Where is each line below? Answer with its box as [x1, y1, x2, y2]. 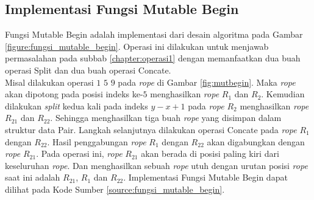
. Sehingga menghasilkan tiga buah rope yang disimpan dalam [50, 111, 282, 124]
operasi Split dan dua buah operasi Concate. [5, 63, 171, 76]
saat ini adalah [5, 171, 60, 184]
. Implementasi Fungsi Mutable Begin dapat [123, 171, 288, 184]
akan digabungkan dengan [207, 135, 305, 148]
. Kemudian [261, 88, 305, 100]
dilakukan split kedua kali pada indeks [5, 99, 148, 112]
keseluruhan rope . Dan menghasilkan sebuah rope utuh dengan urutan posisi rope [5, 159, 308, 171]
